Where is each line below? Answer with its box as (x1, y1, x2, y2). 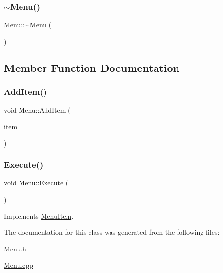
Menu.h (4, 243, 26, 253)
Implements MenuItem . (4, 210, 74, 221)
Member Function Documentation (4, 60, 180, 75)
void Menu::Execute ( (4, 178, 68, 188)
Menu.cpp (4, 260, 33, 270)
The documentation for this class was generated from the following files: (4, 227, 220, 237)
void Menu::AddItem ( (4, 105, 71, 115)
